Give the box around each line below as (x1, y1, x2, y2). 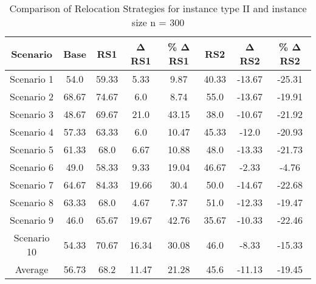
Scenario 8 (10, 195, 54, 209)
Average (15, 262, 49, 276)
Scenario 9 (10, 213, 54, 227)
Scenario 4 (10, 125, 54, 139)
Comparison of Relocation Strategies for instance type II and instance (9, 1, 307, 15)
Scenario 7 (10, 178, 54, 192)
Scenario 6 (10, 160, 54, 174)
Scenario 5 (10, 142, 54, 156)
